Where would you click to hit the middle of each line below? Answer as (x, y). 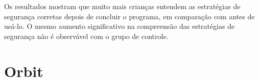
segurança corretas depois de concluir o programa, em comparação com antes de (129, 16)
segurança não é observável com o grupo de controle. (86, 36)
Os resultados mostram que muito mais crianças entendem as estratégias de (122, 6)
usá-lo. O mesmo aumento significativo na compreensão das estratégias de (120, 26)
